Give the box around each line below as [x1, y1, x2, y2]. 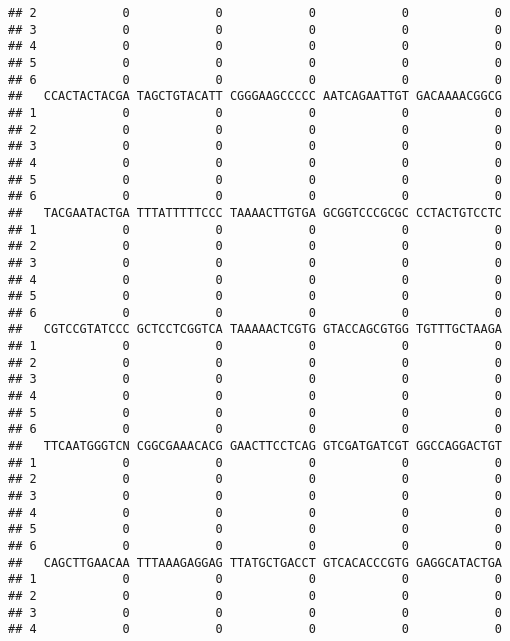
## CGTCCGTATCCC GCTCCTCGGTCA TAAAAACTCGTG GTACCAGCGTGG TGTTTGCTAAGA [8, 322, 502, 337]
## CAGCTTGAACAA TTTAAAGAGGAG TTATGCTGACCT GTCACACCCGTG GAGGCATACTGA [8, 555, 502, 570]
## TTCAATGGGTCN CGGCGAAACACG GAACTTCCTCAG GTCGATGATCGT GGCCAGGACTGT [8, 439, 502, 454]
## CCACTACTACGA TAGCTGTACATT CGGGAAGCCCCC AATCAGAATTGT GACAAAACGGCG [8, 89, 502, 104]
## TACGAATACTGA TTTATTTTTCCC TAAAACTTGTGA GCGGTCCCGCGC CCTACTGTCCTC [8, 205, 502, 220]
